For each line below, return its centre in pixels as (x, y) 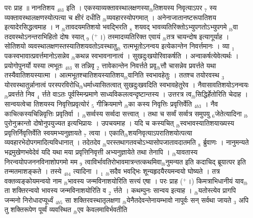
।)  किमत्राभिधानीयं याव (215, 180)
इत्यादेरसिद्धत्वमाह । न (32, 27)
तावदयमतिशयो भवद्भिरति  (98, 27)
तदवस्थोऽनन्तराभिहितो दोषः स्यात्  (46, 36)
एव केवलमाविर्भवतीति (102, 209)
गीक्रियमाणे (109, 103)
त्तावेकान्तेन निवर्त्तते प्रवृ (129, 65)
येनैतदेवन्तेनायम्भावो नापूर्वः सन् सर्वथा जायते (179, 200)
